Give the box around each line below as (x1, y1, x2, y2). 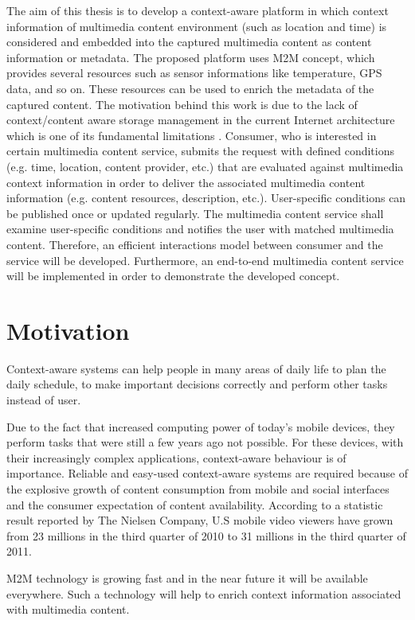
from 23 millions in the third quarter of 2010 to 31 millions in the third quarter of (6, 527, 406, 544)
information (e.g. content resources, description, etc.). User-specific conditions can (6, 189, 406, 206)
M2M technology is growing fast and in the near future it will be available (6, 569, 368, 586)
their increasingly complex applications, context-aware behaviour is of (6, 449, 346, 466)
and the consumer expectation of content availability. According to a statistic (6, 496, 383, 513)
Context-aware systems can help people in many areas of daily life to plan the (6, 360, 386, 376)
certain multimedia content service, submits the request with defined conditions (6, 142, 394, 159)
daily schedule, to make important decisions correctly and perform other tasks (6, 376, 388, 392)
